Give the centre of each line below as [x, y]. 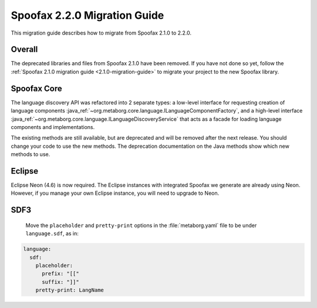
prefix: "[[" [60, 274]
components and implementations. [53, 127]
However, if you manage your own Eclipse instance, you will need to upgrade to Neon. [115, 193]
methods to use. [31, 154]
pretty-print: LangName [70, 290]
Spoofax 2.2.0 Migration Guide [87, 15]
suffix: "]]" [60, 282]
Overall [24, 50]
